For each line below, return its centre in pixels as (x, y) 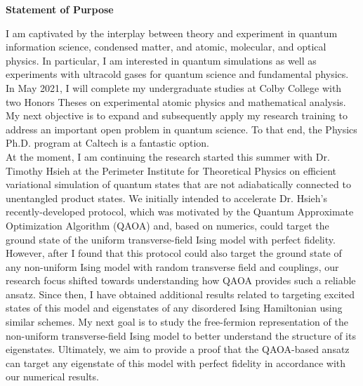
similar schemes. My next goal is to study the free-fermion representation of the (177, 322)
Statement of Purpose (60, 9)
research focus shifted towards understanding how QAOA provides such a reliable (181, 280)
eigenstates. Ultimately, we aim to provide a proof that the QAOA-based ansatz (178, 349)
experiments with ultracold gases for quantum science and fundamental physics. (177, 74)
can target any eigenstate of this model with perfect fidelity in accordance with (176, 362)
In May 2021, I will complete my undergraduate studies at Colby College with (174, 87)
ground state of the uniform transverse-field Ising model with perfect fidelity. (171, 239)
